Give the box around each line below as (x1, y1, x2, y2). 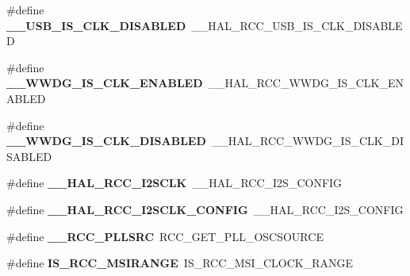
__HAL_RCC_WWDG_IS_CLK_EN (208, 75, 404, 91)
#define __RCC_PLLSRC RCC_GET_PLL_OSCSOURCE (6, 228, 324, 244)
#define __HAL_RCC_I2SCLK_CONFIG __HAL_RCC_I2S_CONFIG (6, 201, 404, 217)
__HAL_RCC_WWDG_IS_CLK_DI (211, 132, 404, 149)
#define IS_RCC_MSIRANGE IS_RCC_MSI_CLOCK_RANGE (6, 255, 354, 271)
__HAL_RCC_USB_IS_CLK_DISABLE (191, 17, 403, 33)
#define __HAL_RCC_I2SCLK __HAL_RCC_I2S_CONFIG (6, 174, 343, 191)
